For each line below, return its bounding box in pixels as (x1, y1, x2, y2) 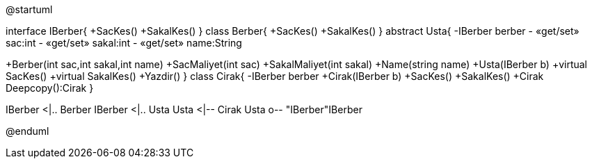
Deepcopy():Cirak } (6, 82, 94, 94)
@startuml (6, 3, 53, 15)
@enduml (6, 125, 49, 137)
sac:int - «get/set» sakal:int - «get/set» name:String (6, 37, 242, 49)
